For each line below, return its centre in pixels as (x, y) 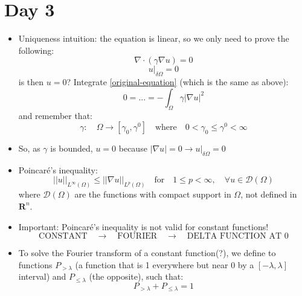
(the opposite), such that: (136, 276)
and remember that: (55, 115)
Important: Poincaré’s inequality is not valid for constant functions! (143, 226)
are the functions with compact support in (153, 194)
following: (36, 50)
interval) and (42, 276)
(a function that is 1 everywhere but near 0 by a (165, 264)
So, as (29, 148)
